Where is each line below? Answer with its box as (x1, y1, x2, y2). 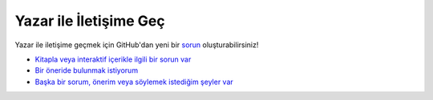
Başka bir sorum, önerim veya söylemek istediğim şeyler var (34, 77, 234, 86)
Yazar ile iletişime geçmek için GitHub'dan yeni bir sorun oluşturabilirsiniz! (14, 40, 259, 50)
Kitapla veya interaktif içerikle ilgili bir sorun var (34, 54, 192, 64)
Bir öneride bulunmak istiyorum (34, 66, 139, 75)
